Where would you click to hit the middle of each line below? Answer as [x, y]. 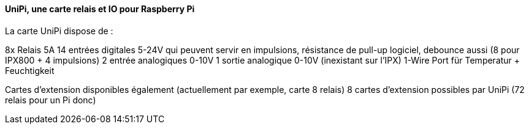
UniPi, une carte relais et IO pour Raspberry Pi [100, 9]
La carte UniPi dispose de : [59, 31]
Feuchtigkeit [30, 70]
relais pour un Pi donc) [51, 100]
